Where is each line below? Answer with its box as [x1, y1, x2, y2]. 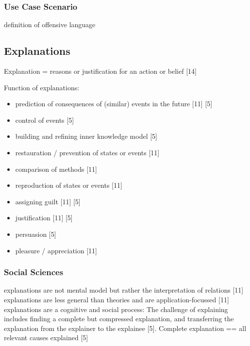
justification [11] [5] [15, 213, 73, 223]
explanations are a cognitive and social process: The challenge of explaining [4, 304, 228, 314]
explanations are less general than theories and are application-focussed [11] [4, 294, 229, 304]
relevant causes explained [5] [4, 332, 88, 343]
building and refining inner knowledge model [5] [15, 131, 157, 141]
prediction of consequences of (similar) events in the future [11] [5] [15, 99, 213, 109]
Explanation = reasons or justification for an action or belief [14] [4, 66, 197, 76]
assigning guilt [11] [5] [15, 196, 81, 206]
